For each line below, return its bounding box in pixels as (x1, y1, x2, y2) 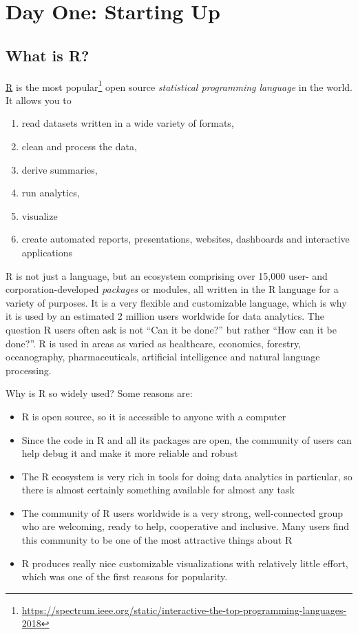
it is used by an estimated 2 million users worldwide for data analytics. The (6, 309, 324, 323)
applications (21, 245, 73, 259)
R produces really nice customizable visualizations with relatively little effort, (21, 555, 348, 570)
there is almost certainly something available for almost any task (21, 482, 295, 497)
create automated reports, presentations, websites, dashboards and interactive (21, 232, 350, 246)
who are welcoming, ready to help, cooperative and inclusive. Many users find (21, 519, 350, 533)
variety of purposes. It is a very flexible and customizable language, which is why (6, 295, 347, 309)
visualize (21, 208, 58, 223)
